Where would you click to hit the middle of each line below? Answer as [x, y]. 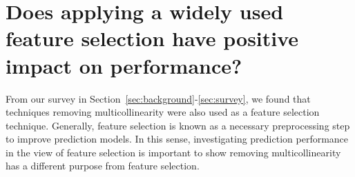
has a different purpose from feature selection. [103, 166]
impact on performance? [124, 65]
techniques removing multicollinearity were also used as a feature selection [163, 112]
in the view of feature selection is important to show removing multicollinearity [173, 152]
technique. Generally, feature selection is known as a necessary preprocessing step [178, 125]
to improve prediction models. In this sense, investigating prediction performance [177, 139]
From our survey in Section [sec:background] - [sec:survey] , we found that [158, 98]
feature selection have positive [152, 38]
